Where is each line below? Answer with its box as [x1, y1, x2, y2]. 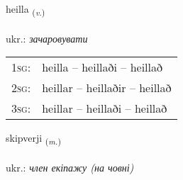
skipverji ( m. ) [6, 130, 61, 147]
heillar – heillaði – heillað [42, 100, 167, 117]
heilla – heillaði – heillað [42, 59, 163, 76]
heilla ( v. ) [6, 1, 45, 18]
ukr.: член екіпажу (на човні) [6, 160, 134, 175]
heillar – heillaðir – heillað [42, 79, 172, 96]
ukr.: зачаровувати [6, 30, 88, 45]
